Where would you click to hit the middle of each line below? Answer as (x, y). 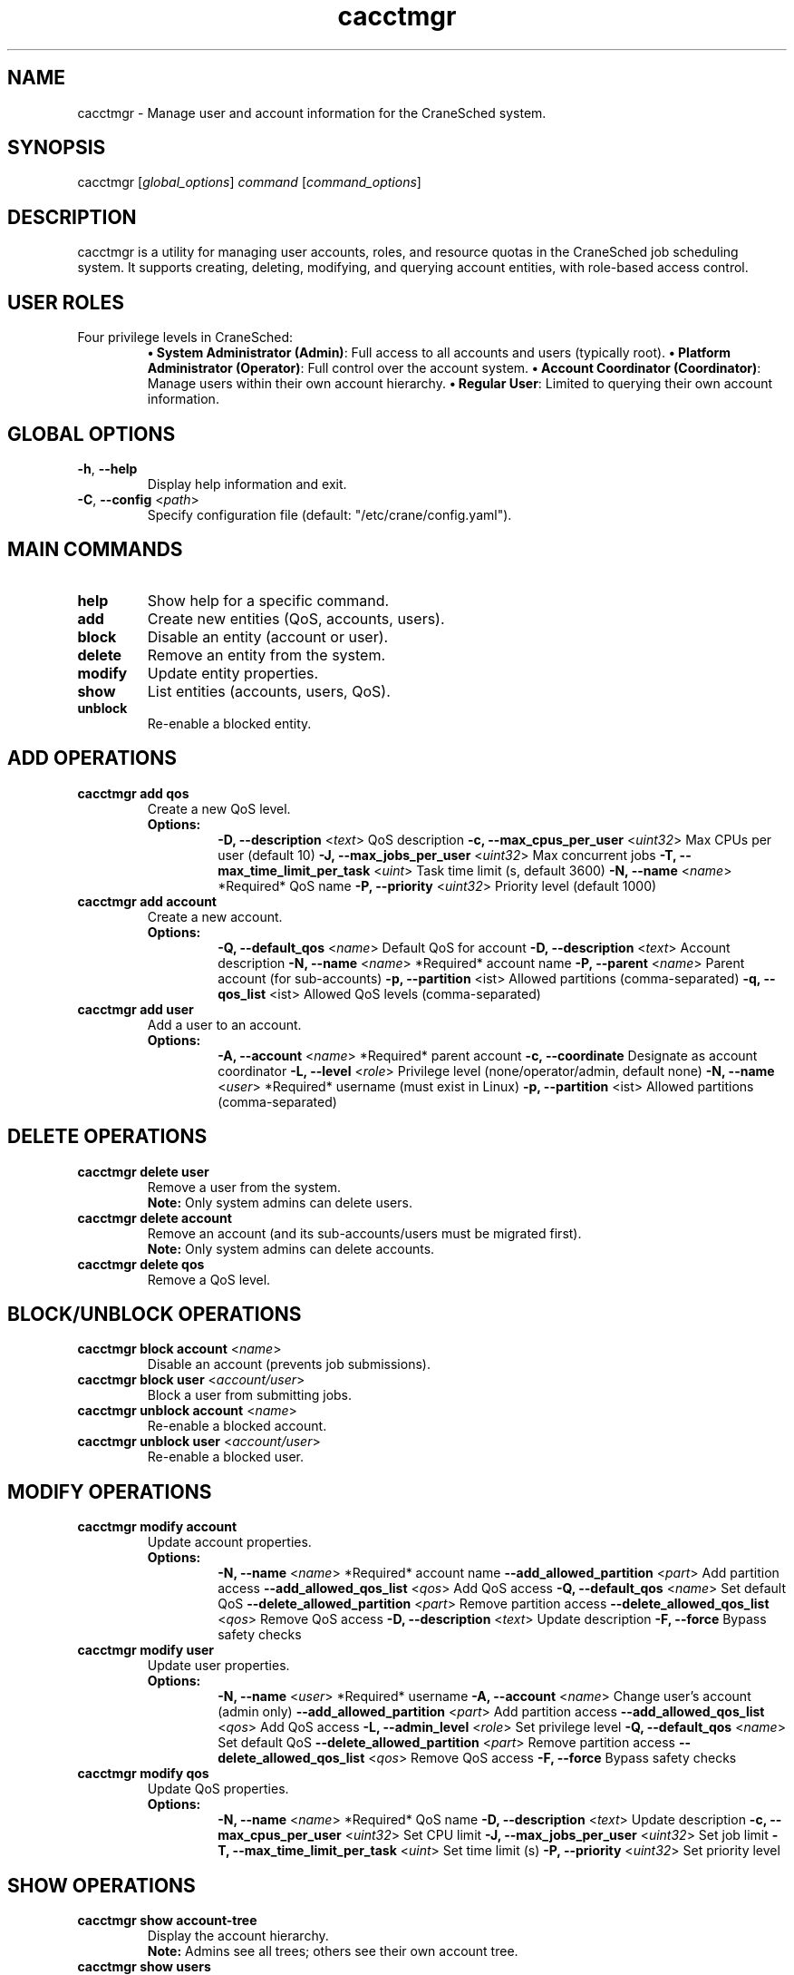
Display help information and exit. (247, 484)
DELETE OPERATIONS (107, 1137)
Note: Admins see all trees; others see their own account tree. (333, 1951)
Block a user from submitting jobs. (250, 1395)
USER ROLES (66, 302)
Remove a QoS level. (209, 1279)
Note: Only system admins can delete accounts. (291, 1248)
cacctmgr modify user (146, 1650)
